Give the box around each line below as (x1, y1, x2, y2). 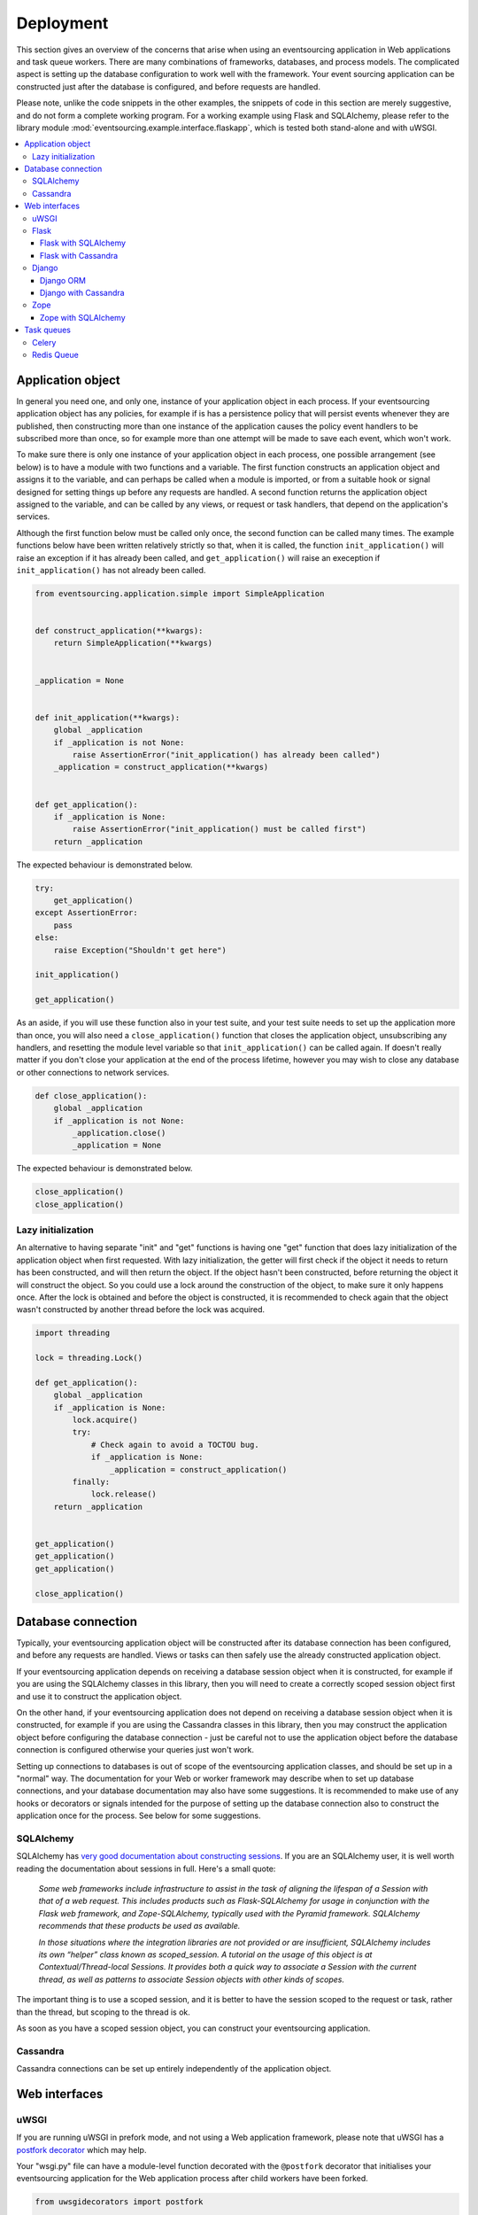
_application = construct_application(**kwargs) (53, 762, 269, 773)
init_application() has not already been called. (16, 564, 206, 575)
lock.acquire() (72, 1415, 139, 1426)
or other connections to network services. (16, 1067, 170, 1077)
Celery (32, 337, 57, 347)
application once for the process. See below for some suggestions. (16, 1810, 261, 1821)
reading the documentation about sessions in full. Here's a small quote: (16, 1863, 276, 1874)
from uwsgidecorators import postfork (35, 2197, 204, 2207)
